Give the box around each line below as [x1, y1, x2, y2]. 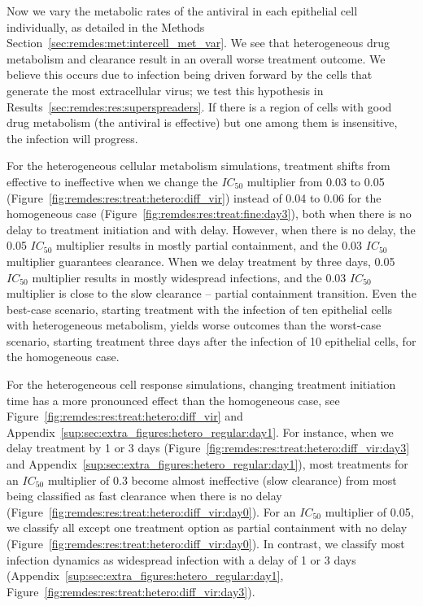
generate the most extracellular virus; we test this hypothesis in [7, 81, 324, 98]
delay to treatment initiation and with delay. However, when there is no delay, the [7, 220, 416, 238]
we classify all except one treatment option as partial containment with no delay [7, 519, 408, 536]
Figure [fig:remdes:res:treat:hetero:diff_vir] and [7, 408, 243, 425]
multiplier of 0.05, [325, 503, 414, 520]
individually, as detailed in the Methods [7, 18, 205, 35]
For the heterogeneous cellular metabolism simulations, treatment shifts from [7, 157, 390, 174]
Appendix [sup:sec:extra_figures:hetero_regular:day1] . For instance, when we [7, 423, 394, 440]
